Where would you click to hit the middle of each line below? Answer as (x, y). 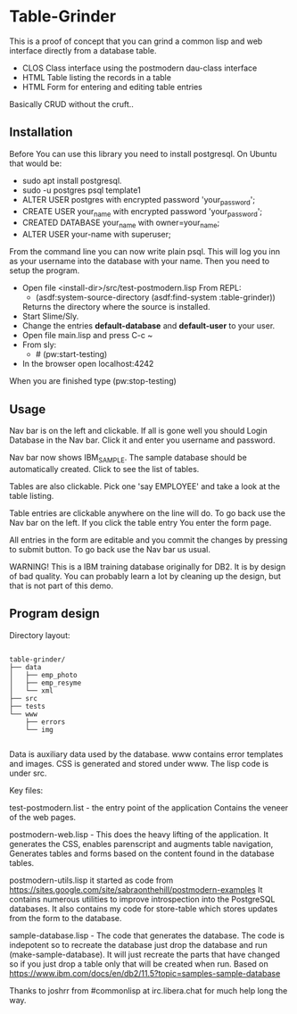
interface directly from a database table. (83, 50)
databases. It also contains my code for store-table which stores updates (144, 909)
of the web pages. (43, 817)
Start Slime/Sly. (50, 316)
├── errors (45, 722)
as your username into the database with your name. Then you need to (140, 262)
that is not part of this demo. (62, 586)
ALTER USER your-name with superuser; (96, 235)
